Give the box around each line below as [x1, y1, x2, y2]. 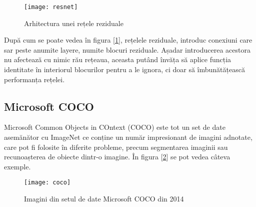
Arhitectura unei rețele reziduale [24, 18, 123, 28]
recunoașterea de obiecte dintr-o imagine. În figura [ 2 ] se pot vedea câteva [4, 151, 230, 162]
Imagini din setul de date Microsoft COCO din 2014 [24, 193, 184, 204]
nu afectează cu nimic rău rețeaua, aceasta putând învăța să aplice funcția [4, 54, 231, 65]
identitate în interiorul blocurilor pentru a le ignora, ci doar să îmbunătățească [4, 64, 245, 75]
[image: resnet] [24, 4, 78, 11]
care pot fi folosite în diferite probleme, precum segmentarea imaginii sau [4, 141, 228, 152]
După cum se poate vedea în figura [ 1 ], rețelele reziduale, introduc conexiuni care [4, 35, 252, 45]
